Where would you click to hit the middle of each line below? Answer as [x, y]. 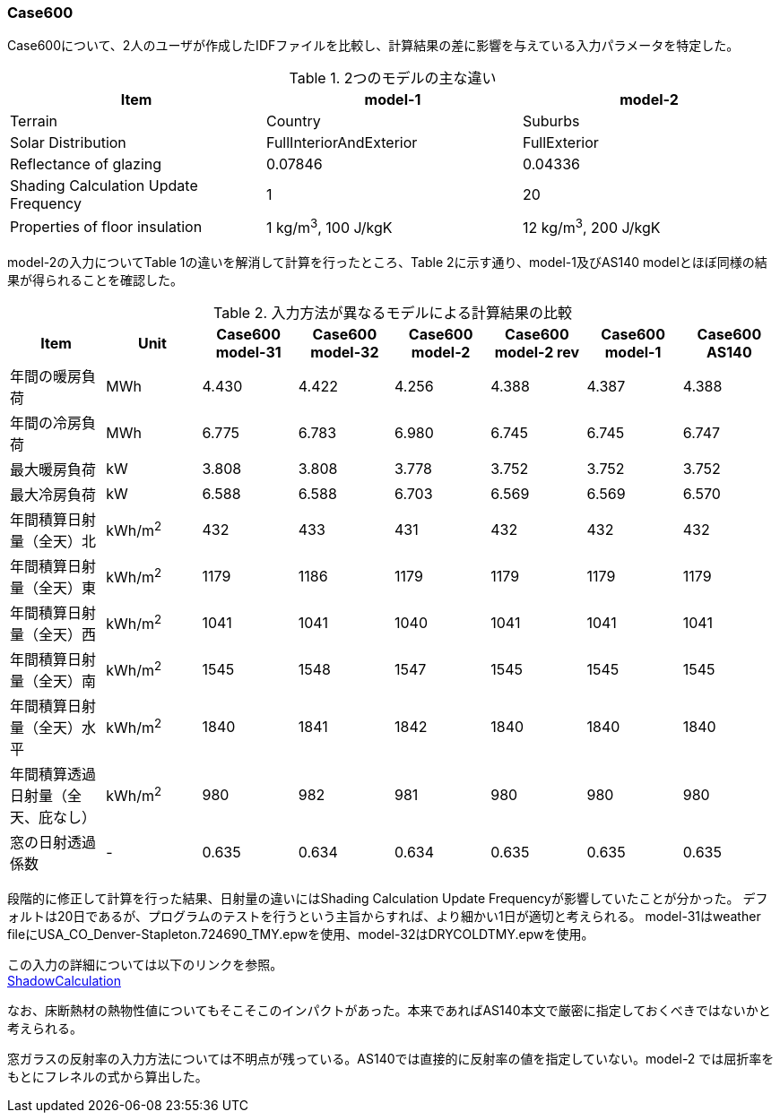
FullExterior [560, 143]
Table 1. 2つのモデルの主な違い [393, 78]
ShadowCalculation [64, 980]
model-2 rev [537, 352]
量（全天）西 [53, 634]
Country [293, 121]
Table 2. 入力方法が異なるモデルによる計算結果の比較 [393, 312]
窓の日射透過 [53, 842]
